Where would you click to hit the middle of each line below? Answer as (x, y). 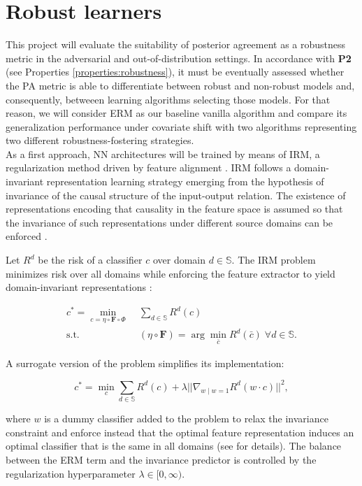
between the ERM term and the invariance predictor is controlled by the (161, 460)
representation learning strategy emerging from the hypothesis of (185, 181)
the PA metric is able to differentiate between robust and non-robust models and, (180, 85)
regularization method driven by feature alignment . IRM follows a (149, 167)
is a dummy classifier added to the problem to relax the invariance (186, 419)
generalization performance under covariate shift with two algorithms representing (181, 126)
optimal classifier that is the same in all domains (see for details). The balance (174, 446)
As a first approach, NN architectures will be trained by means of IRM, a (163, 153)
